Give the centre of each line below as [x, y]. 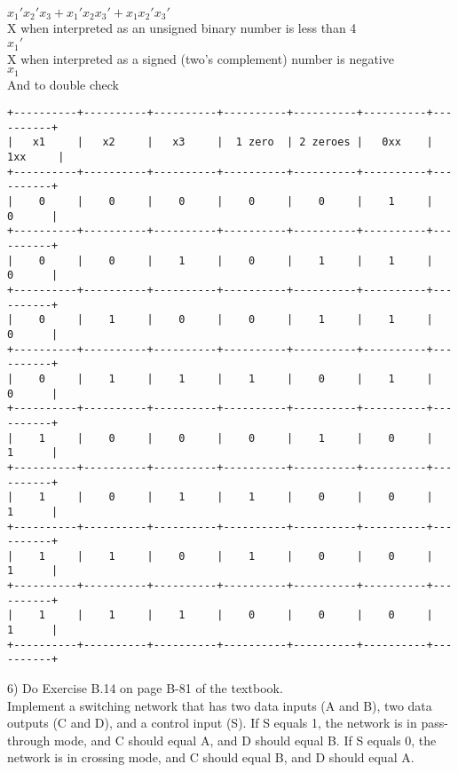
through [29, 740]
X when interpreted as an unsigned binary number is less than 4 [182, 28]
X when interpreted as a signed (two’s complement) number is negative [201, 58]
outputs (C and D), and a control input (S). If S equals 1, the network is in [212, 723]
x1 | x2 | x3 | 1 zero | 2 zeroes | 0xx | [233, 142]
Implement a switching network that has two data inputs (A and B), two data [220, 705]
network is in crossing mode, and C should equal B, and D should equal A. [211, 757]
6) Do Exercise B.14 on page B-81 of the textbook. [145, 688]
